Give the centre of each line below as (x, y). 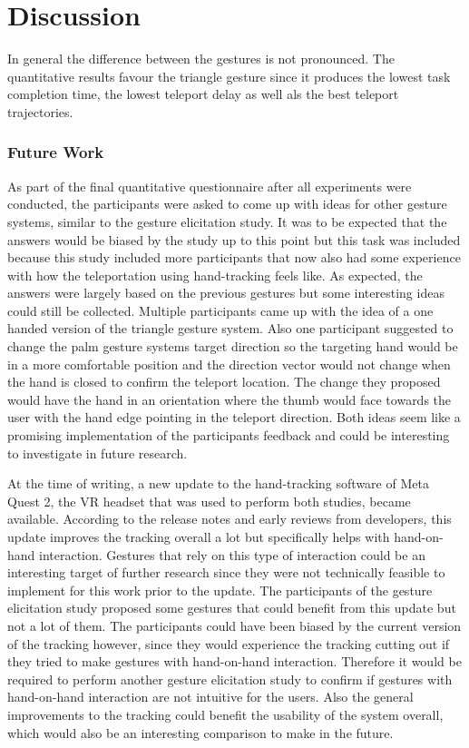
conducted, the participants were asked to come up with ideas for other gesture (227, 204)
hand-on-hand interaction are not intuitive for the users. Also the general (210, 697)
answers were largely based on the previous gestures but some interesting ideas (226, 293)
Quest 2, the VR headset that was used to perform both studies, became (209, 501)
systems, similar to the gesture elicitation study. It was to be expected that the (227, 221)
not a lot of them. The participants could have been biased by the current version (234, 625)
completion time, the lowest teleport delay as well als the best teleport (203, 94)
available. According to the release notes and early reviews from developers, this (230, 519)
